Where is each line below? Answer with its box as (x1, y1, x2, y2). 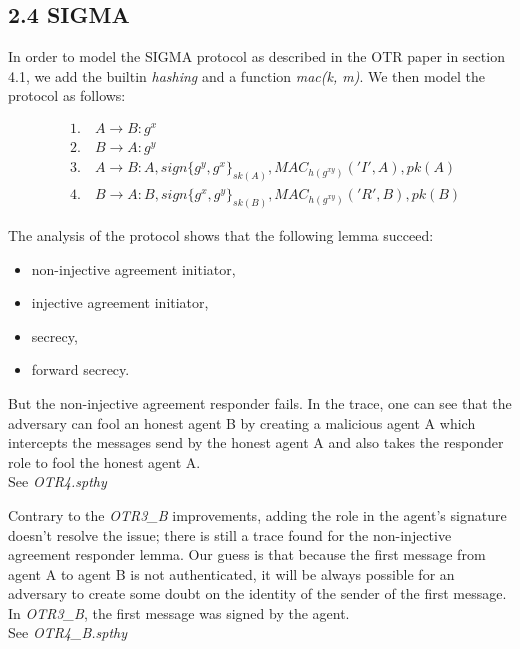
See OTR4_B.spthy (8, 622, 128, 643)
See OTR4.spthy (8, 471, 107, 492)
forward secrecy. (31, 359, 130, 380)
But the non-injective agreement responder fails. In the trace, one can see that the (8, 392, 512, 413)
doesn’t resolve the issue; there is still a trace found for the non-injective (8, 524, 452, 545)
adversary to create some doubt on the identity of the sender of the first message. (8, 583, 507, 604)
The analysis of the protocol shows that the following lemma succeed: (8, 224, 434, 245)
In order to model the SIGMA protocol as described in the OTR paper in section (8, 46, 505, 67)
